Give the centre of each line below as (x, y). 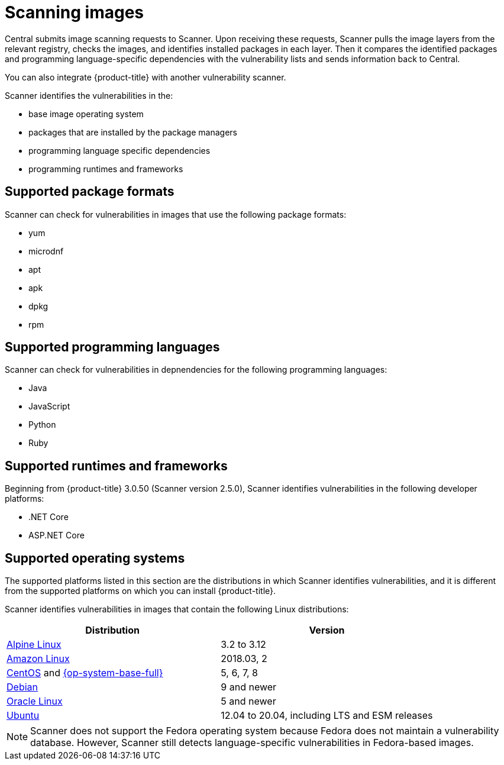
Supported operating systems (95, 558)
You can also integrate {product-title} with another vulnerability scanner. (146, 77)
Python (42, 425)
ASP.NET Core (56, 535)
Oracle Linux (35, 701)
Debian (22, 687)
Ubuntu (23, 716)
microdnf (46, 251)
